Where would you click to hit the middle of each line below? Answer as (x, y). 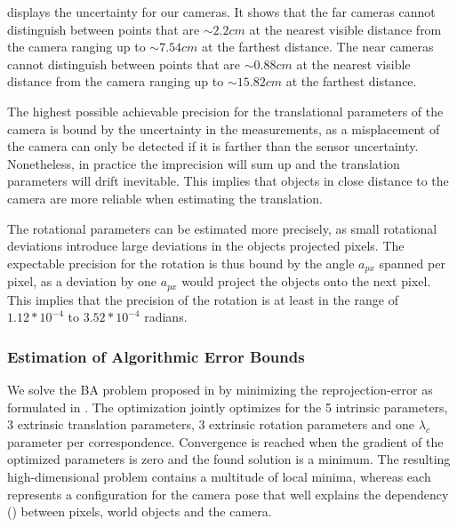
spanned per (412, 263)
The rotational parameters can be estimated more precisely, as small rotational (222, 228)
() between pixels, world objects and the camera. (140, 511)
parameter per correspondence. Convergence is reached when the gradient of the (225, 441)
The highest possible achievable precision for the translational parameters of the (225, 111)
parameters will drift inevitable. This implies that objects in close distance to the (228, 181)
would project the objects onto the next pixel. (306, 281)
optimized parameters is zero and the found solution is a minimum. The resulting (229, 459)
